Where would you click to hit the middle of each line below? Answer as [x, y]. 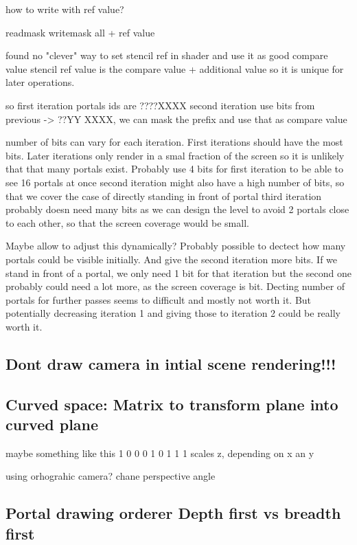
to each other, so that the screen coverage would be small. [127, 222]
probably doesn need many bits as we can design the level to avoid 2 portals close [177, 209]
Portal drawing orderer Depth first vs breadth [173, 513]
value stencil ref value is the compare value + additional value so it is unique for [175, 68]
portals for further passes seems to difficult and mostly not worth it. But [159, 299]
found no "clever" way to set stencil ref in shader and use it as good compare [167, 55]
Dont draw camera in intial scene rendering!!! [171, 363]
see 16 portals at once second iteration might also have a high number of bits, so [175, 182]
